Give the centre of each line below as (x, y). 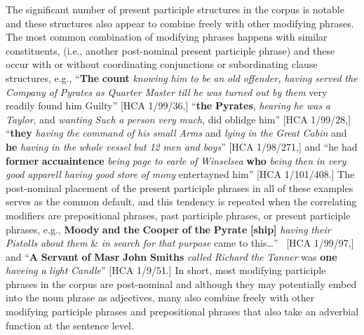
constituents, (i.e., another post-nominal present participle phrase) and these (170, 50)
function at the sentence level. (70, 325)
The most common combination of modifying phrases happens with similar (167, 37)
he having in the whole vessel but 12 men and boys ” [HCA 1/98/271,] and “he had (182, 146)
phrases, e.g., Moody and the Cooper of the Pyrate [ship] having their (168, 229)
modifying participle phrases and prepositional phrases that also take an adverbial (182, 312)
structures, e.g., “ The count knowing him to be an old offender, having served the (182, 77)
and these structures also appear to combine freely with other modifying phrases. (180, 23)
